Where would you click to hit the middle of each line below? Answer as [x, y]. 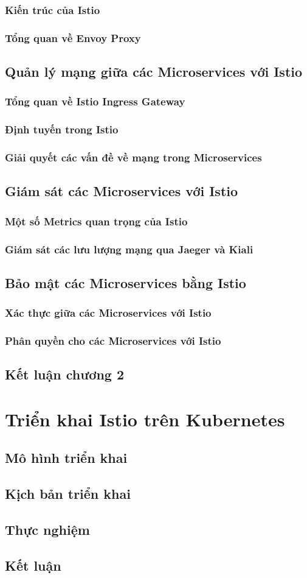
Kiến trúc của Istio [53, 9]
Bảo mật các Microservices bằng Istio [126, 282]
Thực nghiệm [47, 530]
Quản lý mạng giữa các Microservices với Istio [154, 72]
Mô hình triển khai [66, 458]
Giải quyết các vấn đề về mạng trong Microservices [133, 157]
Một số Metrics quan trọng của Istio [96, 221]
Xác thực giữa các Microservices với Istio [108, 313]
